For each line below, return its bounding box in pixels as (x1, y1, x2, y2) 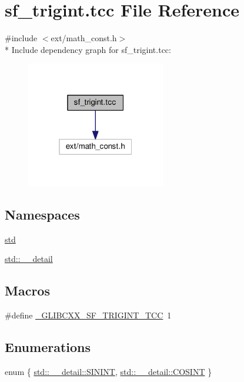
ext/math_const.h (51, 32, 117, 44)
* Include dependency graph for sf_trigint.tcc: (5, 43, 171, 55)
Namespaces (5, 205, 80, 223)
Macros (5, 281, 50, 300)
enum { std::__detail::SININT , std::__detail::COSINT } (5, 365, 212, 377)
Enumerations (5, 338, 91, 356)
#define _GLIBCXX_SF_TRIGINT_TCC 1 (5, 309, 172, 321)
